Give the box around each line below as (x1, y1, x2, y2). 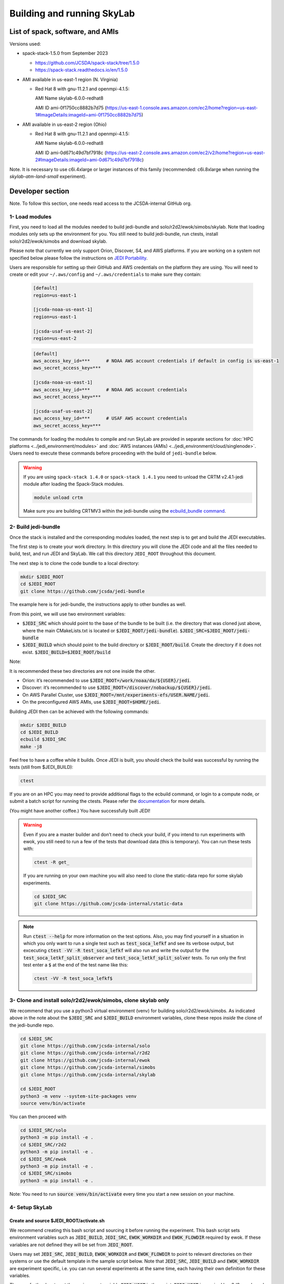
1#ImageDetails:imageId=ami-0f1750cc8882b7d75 (35, 112, 142, 118)
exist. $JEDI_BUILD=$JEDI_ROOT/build (22, 649, 111, 655)
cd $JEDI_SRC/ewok (20, 1156, 67, 1162)
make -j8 (20, 744, 43, 749)
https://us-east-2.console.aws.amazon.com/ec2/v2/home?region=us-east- (106, 149, 265, 156)
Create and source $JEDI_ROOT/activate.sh (9, 1218, 105, 1224)
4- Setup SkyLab (9, 1203, 52, 1211)
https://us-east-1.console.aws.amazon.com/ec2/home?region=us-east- (106, 104, 258, 110)
